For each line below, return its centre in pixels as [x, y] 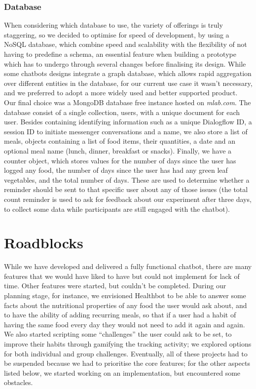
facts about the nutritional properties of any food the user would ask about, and [126, 305]
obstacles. [18, 382]
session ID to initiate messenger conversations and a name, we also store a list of [126, 131]
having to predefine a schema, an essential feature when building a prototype [120, 54]
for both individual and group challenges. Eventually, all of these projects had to [126, 353]
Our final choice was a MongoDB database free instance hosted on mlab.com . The [128, 102]
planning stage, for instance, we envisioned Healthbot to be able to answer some [125, 295]
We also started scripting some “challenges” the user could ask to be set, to [118, 334]
